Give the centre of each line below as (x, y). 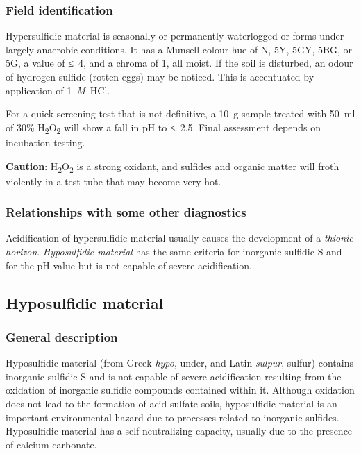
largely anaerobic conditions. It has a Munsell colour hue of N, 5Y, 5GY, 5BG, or (179, 49)
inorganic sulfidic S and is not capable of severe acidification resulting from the (174, 376)
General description (62, 336)
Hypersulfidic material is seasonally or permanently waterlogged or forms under (175, 36)
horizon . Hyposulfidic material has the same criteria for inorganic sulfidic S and (174, 252)
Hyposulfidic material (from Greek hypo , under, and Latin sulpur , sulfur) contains (179, 363)
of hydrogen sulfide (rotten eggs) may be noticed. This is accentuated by (160, 76)
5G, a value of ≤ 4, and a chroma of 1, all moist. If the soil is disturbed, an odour (179, 63)
